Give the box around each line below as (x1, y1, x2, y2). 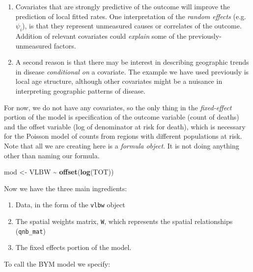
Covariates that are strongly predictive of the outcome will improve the (15, 1, 230, 11)
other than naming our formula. (4, 150, 100, 160)
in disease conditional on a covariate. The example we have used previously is (15, 66, 249, 76)
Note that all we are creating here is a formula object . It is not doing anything (4, 140, 239, 150)
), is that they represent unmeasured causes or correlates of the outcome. (22, 21, 242, 31)
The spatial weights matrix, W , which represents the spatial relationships (15, 216, 233, 226)
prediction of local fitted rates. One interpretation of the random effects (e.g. (15, 11, 246, 21)
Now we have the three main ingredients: (4, 183, 127, 193)
